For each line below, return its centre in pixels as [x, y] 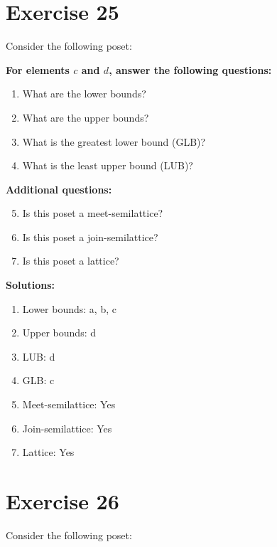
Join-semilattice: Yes [67, 428]
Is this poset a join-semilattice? [90, 237]
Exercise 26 [63, 501]
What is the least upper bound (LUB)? [108, 165]
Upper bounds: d [59, 333]
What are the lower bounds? [84, 94]
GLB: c [38, 380]
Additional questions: [59, 189]
